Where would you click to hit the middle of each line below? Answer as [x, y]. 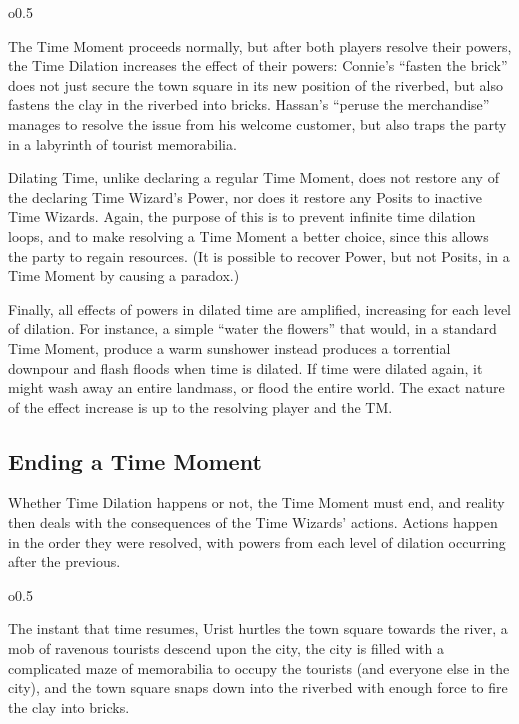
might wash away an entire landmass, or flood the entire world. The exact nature [256, 387]
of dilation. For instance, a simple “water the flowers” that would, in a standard [252, 328]
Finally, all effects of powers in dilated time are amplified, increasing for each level [260, 308]
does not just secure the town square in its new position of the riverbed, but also [255, 84]
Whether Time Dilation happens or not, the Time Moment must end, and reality [256, 502]
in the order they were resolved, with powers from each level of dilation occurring [257, 541]
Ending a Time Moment [135, 460]
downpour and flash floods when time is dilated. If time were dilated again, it [245, 367]
